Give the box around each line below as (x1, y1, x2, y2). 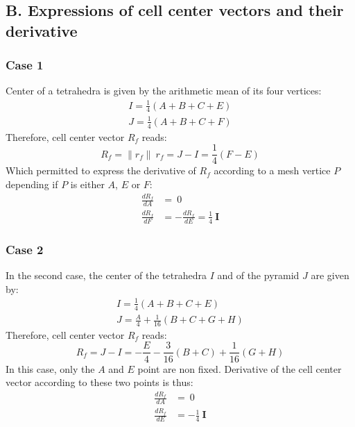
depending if (6, 176, 58, 191)
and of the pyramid (217, 267, 300, 282)
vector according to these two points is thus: (6, 375, 193, 390)
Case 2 (6, 240, 44, 258)
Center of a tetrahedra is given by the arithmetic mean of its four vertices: (6, 83, 322, 98)
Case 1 (6, 56, 44, 74)
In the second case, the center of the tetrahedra (6, 267, 207, 282)
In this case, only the (6, 361, 95, 376)
